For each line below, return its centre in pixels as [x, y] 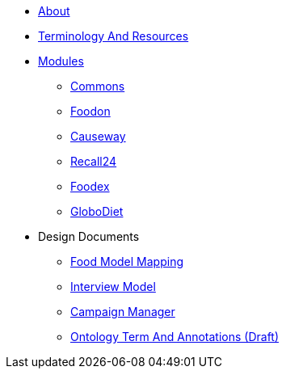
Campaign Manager [123, 312]
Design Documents [89, 236]
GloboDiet [97, 211]
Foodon [90, 111]
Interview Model [113, 287]
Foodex [90, 186]
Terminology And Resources [114, 36]
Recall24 [94, 161]
